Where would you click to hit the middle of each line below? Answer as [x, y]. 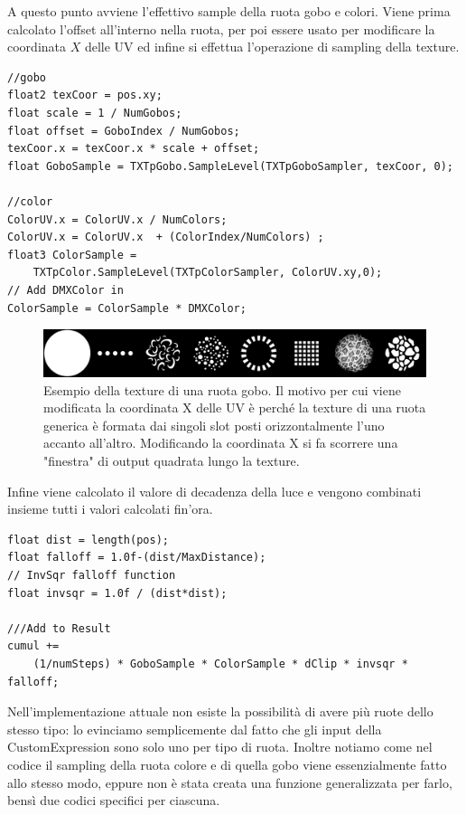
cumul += [33, 646]
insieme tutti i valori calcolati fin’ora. [110, 509]
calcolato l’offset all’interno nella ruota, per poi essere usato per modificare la [221, 28]
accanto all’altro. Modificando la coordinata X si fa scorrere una [221, 443]
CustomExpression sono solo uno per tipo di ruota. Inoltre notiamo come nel [220, 747]
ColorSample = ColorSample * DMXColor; [127, 308]
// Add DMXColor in [65, 290]
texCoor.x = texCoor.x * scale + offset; [134, 149]
